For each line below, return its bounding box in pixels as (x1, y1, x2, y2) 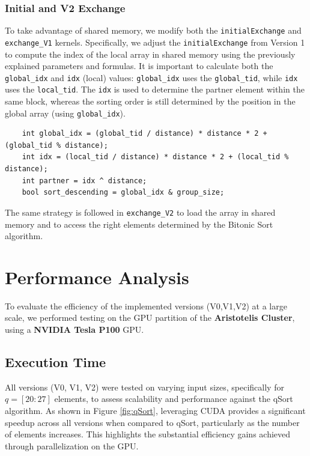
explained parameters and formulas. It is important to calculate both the (5, 59, 273, 72)
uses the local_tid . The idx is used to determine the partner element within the (5, 83, 305, 96)
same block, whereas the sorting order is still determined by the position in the (5, 95, 296, 108)
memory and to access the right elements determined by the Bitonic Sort (5, 217, 273, 230)
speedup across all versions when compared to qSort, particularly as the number (5, 416, 300, 428)
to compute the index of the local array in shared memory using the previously (5, 47, 296, 60)
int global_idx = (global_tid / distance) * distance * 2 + (22, 129, 267, 138)
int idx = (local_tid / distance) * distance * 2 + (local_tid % (22, 153, 289, 162)
